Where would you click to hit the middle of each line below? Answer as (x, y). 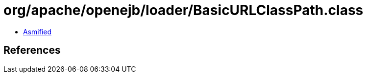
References (32, 50)
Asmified (37, 31)
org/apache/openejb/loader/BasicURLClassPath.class (183, 10)
